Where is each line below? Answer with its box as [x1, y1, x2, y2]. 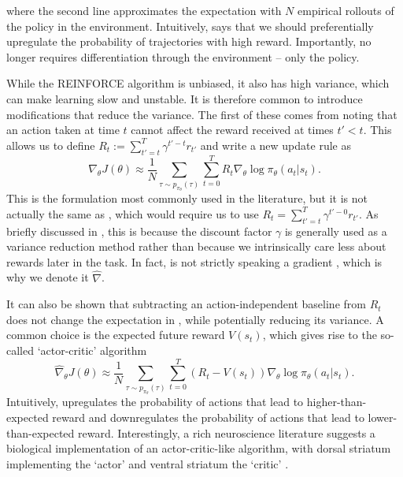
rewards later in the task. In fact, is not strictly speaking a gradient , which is [6, 253, 383, 270]
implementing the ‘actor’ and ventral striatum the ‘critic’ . [6, 455, 289, 471]
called [6, 342, 34, 359]
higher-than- [306, 393, 367, 410]
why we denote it [6, 269, 89, 285]
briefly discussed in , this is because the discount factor [6, 222, 272, 239]
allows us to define [6, 136, 95, 153]
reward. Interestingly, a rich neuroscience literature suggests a [77, 424, 375, 441]
